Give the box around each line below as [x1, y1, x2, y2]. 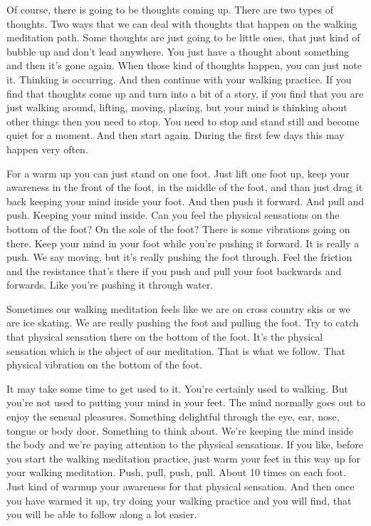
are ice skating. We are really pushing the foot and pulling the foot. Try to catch [6, 315, 359, 330]
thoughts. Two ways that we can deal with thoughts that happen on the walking [6, 16, 357, 31]
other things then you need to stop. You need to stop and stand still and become [6, 113, 360, 128]
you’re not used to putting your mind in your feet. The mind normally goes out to [6, 395, 365, 410]
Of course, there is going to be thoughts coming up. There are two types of [6, 2, 333, 16]
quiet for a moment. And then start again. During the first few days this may [6, 128, 345, 143]
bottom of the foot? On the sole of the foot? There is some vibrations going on [6, 221, 350, 236]
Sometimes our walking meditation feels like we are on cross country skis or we [6, 301, 350, 316]
